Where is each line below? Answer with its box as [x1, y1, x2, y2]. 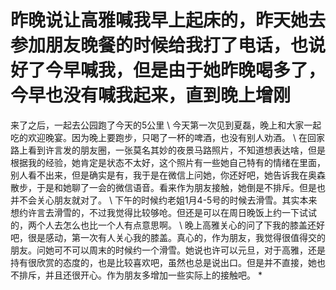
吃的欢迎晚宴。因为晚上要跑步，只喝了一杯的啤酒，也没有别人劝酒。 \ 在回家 [10, 131, 325, 143]
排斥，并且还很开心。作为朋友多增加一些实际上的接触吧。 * [18, 269, 263, 281]
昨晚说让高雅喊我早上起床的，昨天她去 [10, 9, 327, 32]
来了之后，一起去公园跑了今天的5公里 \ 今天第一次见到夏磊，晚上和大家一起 [10, 119, 322, 131]
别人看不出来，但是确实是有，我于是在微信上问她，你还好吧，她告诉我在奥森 [10, 169, 326, 181]
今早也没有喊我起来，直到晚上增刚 [10, 84, 292, 107]
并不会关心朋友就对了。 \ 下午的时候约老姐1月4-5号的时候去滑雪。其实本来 [10, 194, 318, 206]
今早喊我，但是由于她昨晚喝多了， [45, 59, 327, 82]
